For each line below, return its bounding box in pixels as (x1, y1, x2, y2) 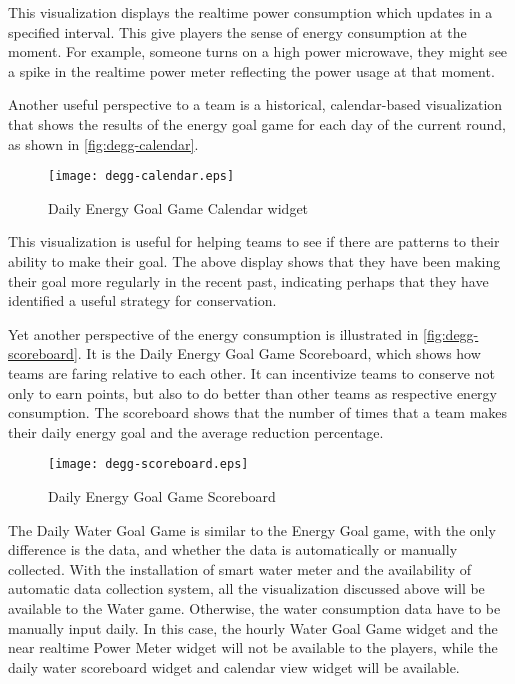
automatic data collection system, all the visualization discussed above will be (8, 578, 485, 599)
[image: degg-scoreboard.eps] (48, 457, 249, 472)
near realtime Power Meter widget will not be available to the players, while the (8, 637, 498, 658)
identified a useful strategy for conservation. (8, 290, 277, 311)
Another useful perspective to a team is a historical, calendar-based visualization (8, 94, 503, 115)
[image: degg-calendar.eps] (48, 169, 235, 184)
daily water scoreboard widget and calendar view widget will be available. (8, 656, 460, 677)
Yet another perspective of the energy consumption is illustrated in (8, 323, 419, 344)
